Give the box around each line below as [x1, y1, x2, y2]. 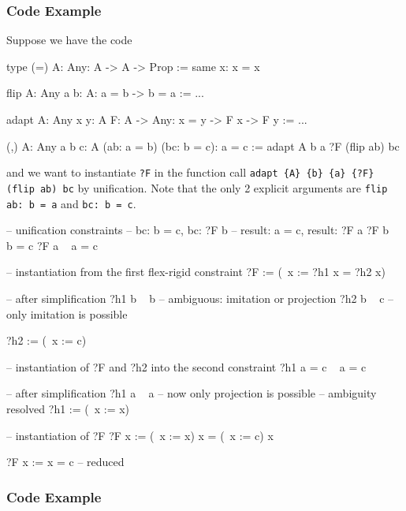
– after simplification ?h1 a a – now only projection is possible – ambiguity [6, 385, 377, 401]
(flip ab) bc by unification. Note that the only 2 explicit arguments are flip [6, 179, 388, 196]
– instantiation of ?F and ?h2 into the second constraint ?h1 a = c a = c [6, 358, 367, 375]
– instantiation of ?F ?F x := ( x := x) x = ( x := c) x [6, 427, 274, 443]
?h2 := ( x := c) [6, 332, 87, 349]
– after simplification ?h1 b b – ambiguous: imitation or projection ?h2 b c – [6, 289, 394, 306]
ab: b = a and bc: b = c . [6, 195, 136, 211]
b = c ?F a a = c [6, 237, 99, 253]
